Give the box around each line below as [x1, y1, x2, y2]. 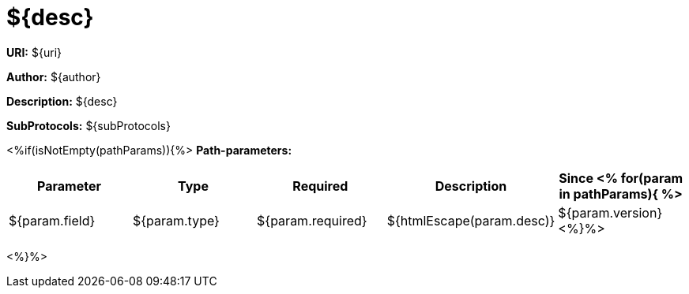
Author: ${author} [6, 69, 101, 84]
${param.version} [558, 204, 663, 221]
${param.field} [9, 212, 96, 229]
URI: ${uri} [6, 45, 62, 59]
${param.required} [257, 212, 367, 229]
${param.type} [132, 212, 220, 229]
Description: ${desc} [6, 94, 118, 108]
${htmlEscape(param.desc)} [386, 212, 555, 229]
